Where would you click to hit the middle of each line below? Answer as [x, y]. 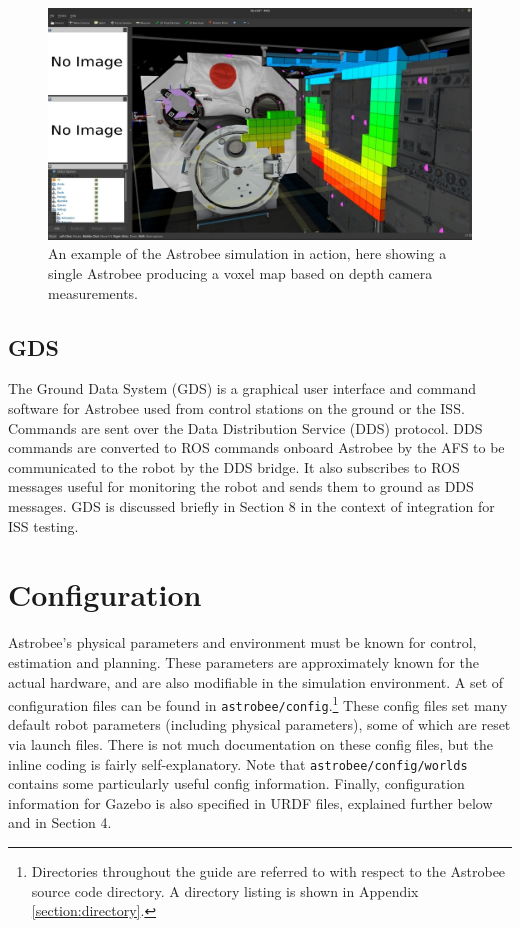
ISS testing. [43, 525]
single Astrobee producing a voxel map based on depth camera [240, 273]
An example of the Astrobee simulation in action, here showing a [247, 253]
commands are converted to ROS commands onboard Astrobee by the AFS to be [256, 447]
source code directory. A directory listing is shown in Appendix [225, 890]
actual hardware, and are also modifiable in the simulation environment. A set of [256, 681]
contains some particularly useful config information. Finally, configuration [236, 783]
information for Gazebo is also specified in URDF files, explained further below [250, 802]
